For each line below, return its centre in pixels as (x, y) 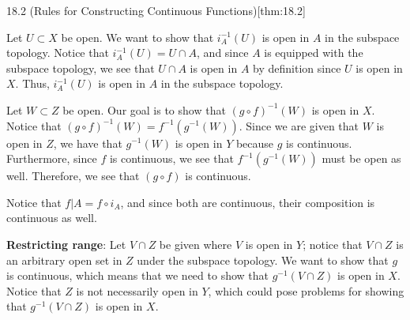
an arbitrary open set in (64, 260)
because (255, 143)
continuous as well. (52, 218)
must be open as (361, 158)
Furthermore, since (52, 158)
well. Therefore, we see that (73, 176)
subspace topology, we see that (81, 68)
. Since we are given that (299, 125)
